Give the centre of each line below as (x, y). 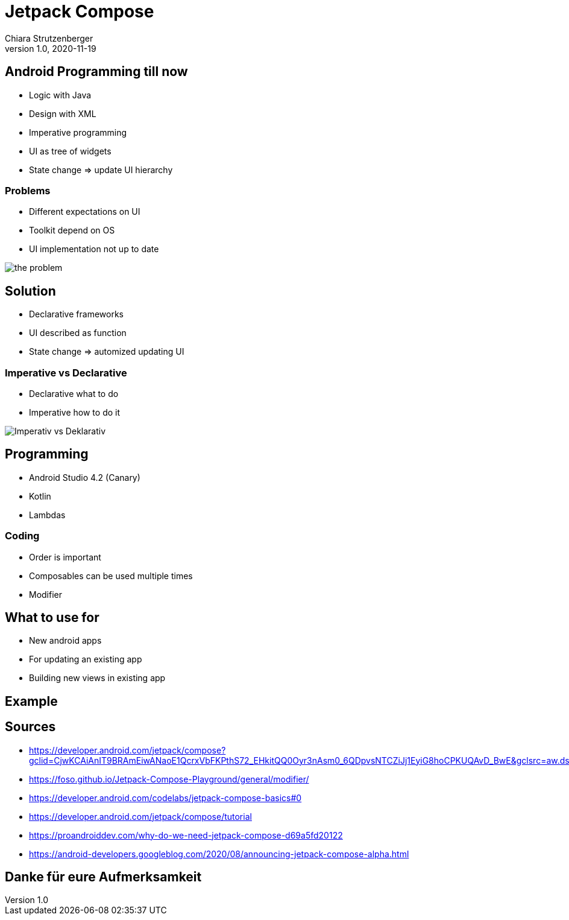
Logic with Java (60, 95)
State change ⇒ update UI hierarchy (101, 170)
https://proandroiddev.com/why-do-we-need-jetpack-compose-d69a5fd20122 (186, 835)
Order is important (65, 557)
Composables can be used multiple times (111, 576)
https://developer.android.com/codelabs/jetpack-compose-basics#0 (165, 798)
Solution (30, 291)
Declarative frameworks (76, 314)
